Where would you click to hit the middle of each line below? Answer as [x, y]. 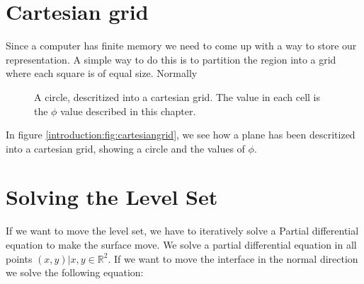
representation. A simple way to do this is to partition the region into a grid [171, 59]
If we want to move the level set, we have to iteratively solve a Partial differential [182, 231]
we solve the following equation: [75, 272]
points [19, 258]
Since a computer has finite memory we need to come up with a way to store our [181, 46]
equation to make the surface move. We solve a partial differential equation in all [181, 244]
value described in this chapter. [128, 111]
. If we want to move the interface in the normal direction [233, 258]
